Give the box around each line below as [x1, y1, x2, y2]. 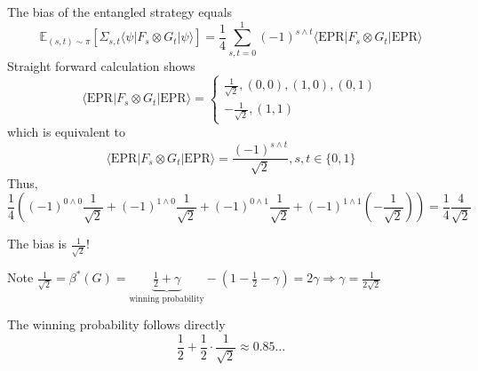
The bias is [7, 234, 68, 253]
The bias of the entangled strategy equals [7, 3, 233, 20]
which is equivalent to [7, 122, 126, 141]
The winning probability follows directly [7, 315, 226, 334]
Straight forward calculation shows [7, 56, 195, 75]
